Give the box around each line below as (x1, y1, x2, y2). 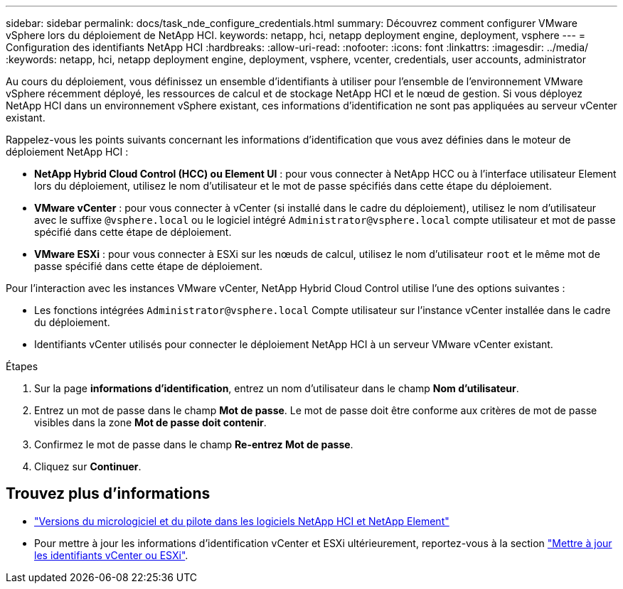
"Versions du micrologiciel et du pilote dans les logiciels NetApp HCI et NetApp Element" (34, 514, 449, 527)
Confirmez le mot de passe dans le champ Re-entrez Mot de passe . (34, 438, 353, 450)
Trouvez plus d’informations (6, 485, 211, 503)
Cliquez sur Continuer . (34, 460, 142, 472)
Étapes (6, 360, 38, 372)
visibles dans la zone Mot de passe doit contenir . (34, 416, 267, 428)
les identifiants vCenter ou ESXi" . (34, 549, 188, 561)
